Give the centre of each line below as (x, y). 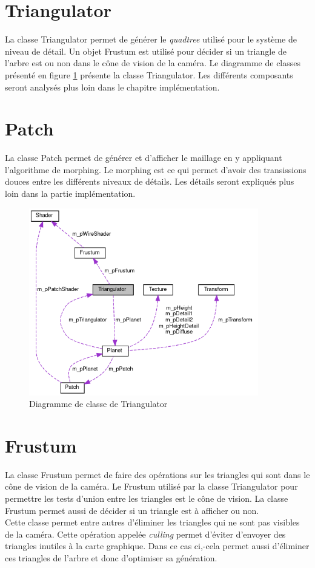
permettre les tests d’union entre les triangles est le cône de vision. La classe (147, 498)
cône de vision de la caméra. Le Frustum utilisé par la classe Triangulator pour (151, 486)
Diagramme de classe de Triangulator (98, 404)
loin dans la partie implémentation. (70, 193)
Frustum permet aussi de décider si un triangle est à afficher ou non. (132, 510)
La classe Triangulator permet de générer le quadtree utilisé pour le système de (151, 39)
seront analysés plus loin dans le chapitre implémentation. (112, 87)
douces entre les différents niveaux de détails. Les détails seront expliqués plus (150, 181)
